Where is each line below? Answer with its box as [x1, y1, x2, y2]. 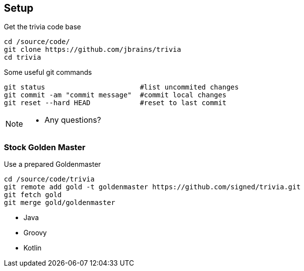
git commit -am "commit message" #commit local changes [4, 91, 227, 99]
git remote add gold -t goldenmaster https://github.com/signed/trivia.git [4, 183, 301, 191]
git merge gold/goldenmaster [4, 199, 115, 207]
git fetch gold [4, 191, 62, 199]
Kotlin [23, 244, 42, 252]
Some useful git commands [4, 68, 92, 77]
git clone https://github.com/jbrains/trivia [4, 45, 181, 54]
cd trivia [4, 53, 41, 62]
